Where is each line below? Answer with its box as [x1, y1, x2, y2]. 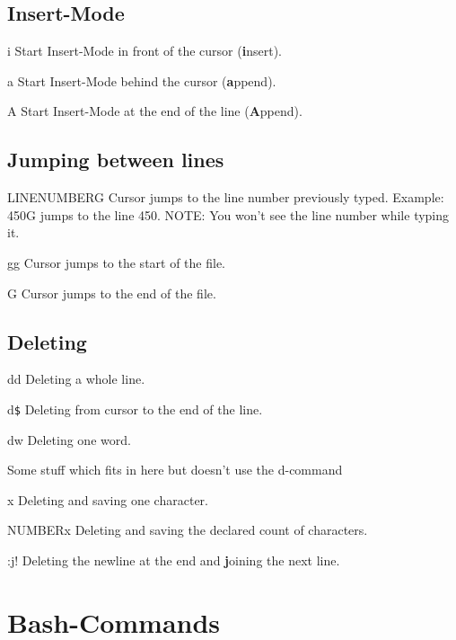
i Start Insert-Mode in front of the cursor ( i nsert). [7, 41, 282, 60]
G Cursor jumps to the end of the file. [7, 283, 216, 302]
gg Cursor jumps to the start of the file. [7, 253, 226, 271]
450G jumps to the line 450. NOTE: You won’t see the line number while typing [7, 205, 450, 224]
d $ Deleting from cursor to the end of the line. [7, 399, 263, 418]
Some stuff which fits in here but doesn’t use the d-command [7, 460, 343, 479]
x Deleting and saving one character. [7, 490, 208, 509]
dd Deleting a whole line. [7, 369, 145, 388]
